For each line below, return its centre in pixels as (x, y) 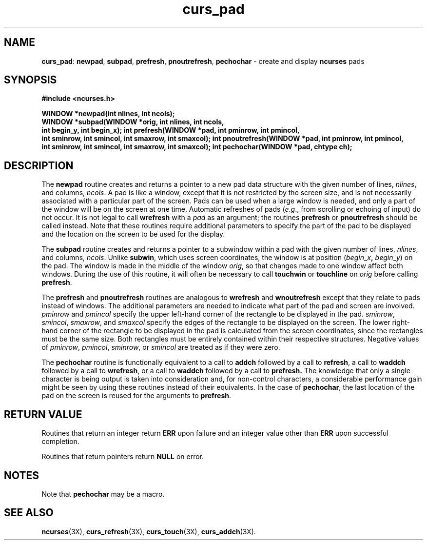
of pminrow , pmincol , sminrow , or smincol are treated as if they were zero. (161, 347)
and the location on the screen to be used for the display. (133, 234)
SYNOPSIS (30, 80)
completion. (60, 442)
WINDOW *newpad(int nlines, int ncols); (108, 114)
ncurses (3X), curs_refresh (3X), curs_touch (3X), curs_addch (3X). (149, 531)
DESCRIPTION (39, 165)
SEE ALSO (29, 513)
